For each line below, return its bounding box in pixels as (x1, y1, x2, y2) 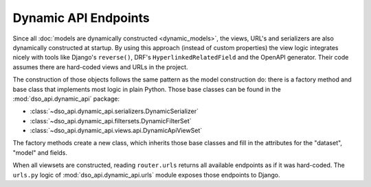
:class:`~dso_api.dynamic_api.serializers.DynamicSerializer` (30, 107, 199, 116)
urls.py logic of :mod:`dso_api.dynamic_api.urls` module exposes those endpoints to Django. (12, 171, 281, 179)
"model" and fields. (12, 148, 68, 157)
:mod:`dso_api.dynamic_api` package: (12, 95, 120, 103)
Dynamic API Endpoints (12, 10, 150, 25)
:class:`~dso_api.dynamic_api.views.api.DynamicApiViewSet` (30, 127, 203, 135)
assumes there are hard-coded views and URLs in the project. (12, 62, 188, 71)
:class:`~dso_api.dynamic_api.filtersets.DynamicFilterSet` (30, 116, 192, 125)
